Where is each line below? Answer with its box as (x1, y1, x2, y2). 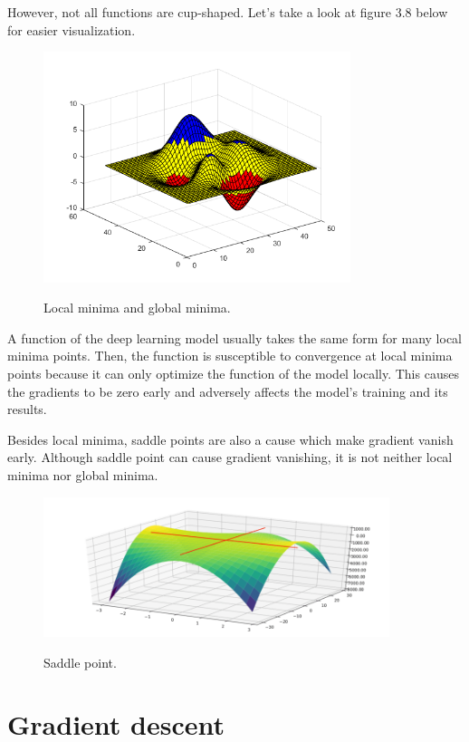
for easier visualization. (7, 20, 136, 39)
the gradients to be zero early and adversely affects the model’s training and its (7, 381, 448, 400)
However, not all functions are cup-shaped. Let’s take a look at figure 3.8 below (7, 3, 448, 21)
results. (7, 400, 47, 419)
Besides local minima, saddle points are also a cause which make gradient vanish (7, 429, 454, 448)
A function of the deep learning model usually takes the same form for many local (7, 328, 463, 347)
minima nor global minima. (7, 465, 158, 484)
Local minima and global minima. (43, 298, 231, 317)
